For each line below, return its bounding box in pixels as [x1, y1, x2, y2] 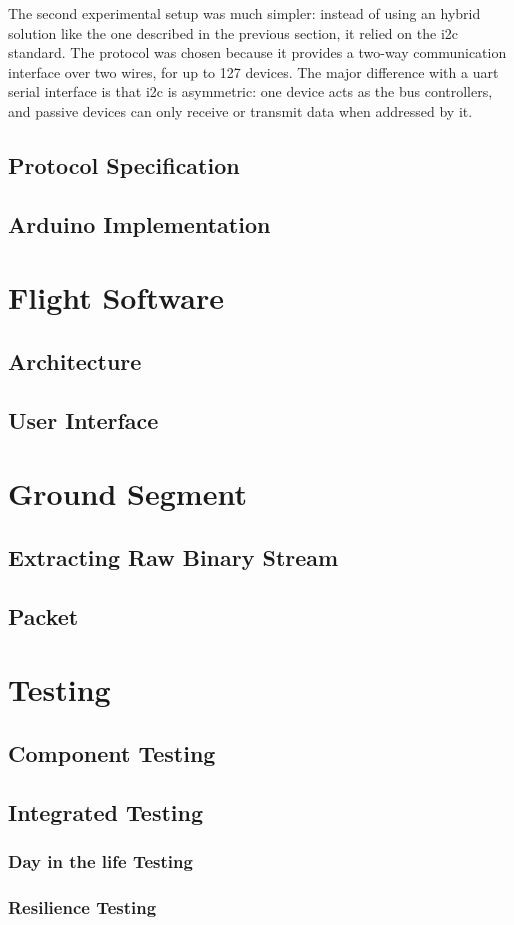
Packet [8, 600, 79, 631]
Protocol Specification [8, 149, 240, 180]
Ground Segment [8, 473, 247, 514]
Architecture [8, 345, 142, 376]
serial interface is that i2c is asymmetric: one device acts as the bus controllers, [8, 81, 493, 102]
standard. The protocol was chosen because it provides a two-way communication [8, 42, 507, 63]
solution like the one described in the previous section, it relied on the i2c [8, 22, 458, 43]
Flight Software [8, 277, 224, 318]
